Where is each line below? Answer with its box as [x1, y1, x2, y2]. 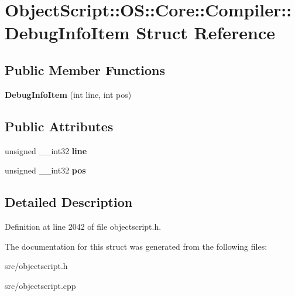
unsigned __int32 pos [5, 164, 86, 176]
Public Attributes [5, 117, 114, 135]
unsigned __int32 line [5, 144, 87, 156]
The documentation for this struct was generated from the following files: [5, 240, 267, 252]
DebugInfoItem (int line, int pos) [5, 88, 132, 100]
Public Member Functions [5, 60, 165, 79]
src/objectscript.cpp [5, 279, 76, 291]
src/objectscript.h [5, 260, 68, 272]
